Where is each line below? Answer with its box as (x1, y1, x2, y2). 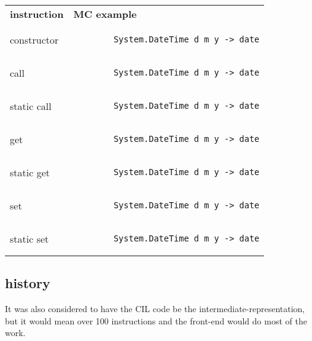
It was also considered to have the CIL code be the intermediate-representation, (5, 302, 305, 315)
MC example (73, 7, 137, 21)
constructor (10, 32, 59, 47)
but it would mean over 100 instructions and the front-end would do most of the (5, 314, 307, 327)
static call (10, 98, 52, 113)
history (5, 273, 50, 292)
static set (10, 231, 49, 246)
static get (10, 165, 50, 179)
